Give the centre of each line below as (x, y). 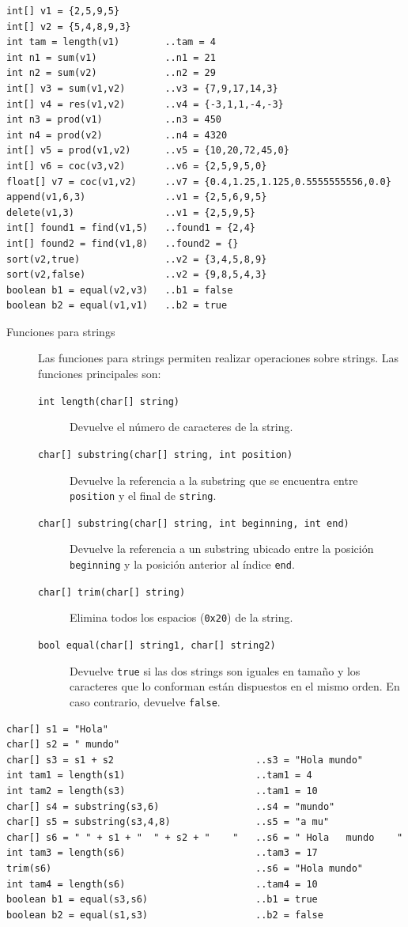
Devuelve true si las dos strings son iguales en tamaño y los (215, 670)
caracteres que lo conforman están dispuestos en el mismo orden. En (235, 686)
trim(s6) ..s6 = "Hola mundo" (185, 868)
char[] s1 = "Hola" (57, 729)
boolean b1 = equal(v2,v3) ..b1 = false (120, 290)
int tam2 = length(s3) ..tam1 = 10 (162, 791)
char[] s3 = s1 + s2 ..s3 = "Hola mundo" (185, 760)
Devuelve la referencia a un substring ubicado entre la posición (222, 549)
